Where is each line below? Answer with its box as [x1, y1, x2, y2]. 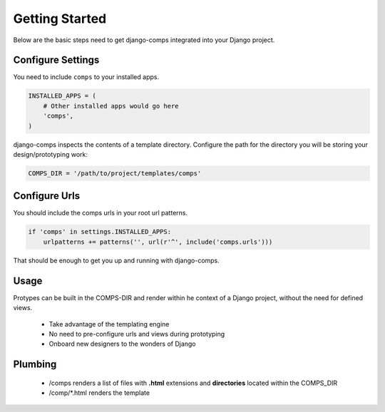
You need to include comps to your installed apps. [13, 73, 160, 81]
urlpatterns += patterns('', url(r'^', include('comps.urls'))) [43, 237, 273, 246]
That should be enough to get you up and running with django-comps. [13, 256, 220, 264]
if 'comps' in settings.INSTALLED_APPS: [28, 228, 171, 236]
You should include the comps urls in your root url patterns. [13, 209, 188, 217]
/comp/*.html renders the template [48, 388, 150, 397]
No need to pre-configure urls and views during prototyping [48, 329, 225, 338]
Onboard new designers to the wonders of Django [48, 339, 196, 349]
